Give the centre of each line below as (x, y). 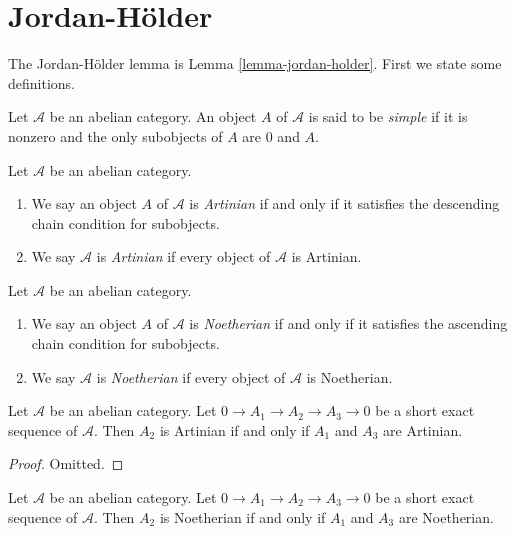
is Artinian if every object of (183, 256)
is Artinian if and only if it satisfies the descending (344, 203)
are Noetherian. (446, 516)
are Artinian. (423, 429)
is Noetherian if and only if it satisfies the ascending (348, 323)
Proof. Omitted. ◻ (66, 463)
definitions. (41, 82)
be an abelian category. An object (153, 116)
